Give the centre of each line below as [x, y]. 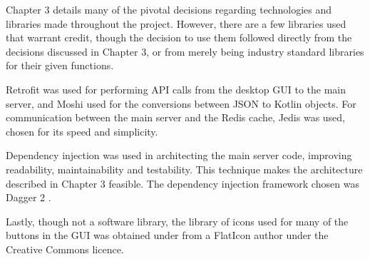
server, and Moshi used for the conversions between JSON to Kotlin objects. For [181, 103]
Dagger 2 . [29, 197]
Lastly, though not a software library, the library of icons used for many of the [177, 221]
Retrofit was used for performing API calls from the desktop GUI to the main [176, 89]
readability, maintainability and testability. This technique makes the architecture [184, 169]
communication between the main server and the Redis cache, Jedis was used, [176, 117]
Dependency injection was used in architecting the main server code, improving [179, 155]
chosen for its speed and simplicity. [82, 131]
